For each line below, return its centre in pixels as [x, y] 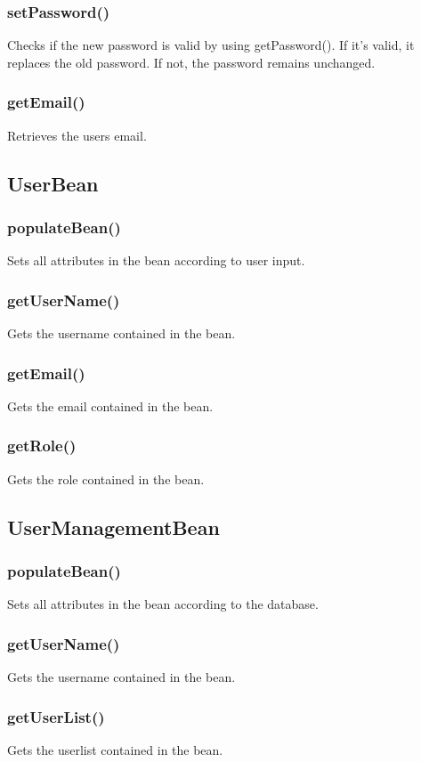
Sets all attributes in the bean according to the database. [163, 604]
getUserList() [56, 716]
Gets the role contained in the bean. [106, 478]
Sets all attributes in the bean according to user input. [156, 260]
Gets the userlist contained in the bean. [115, 749]
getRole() [42, 446]
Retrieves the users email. [77, 135]
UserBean [53, 183]
